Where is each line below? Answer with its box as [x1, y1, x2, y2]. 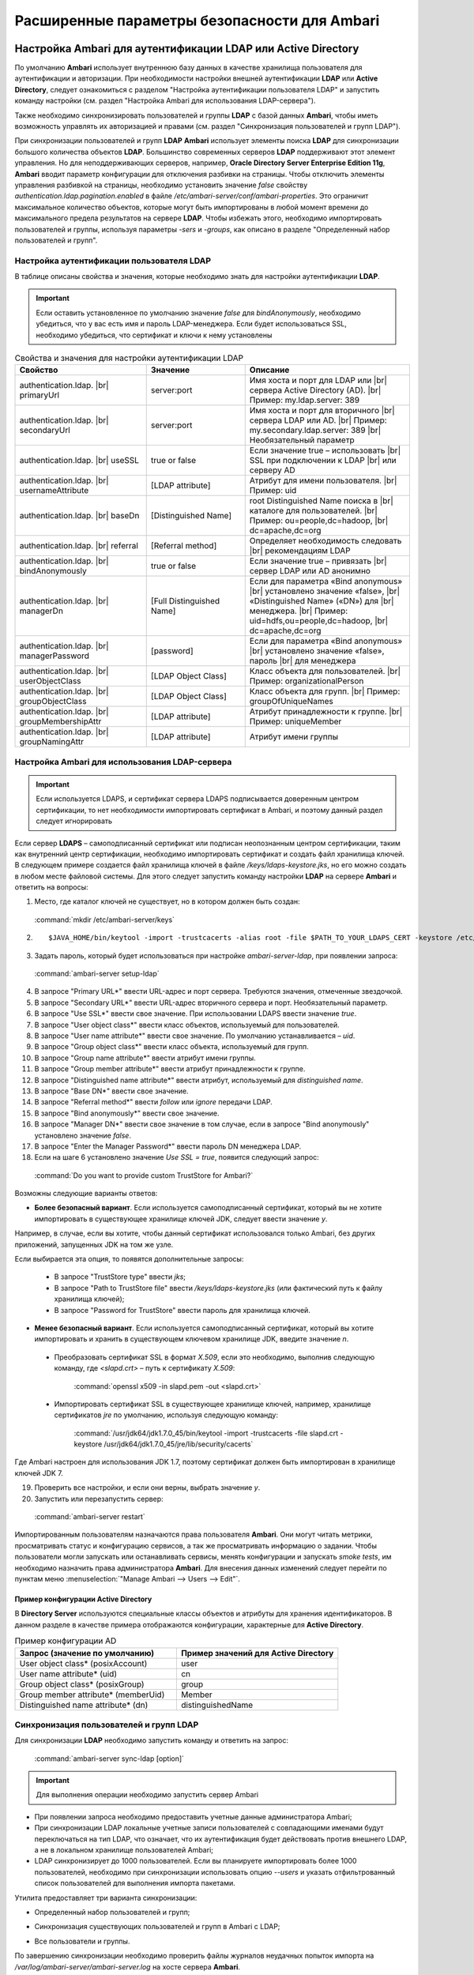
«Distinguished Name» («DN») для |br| [249, 596, 394, 607]
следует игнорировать [36, 816, 113, 826]
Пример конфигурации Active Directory [14, 1594, 152, 1604]
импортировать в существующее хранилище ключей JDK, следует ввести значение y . [34, 1213, 328, 1224]
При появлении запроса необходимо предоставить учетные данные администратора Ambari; [34, 1811, 352, 1821]
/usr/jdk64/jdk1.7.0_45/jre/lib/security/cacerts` [103, 1439, 254, 1449]
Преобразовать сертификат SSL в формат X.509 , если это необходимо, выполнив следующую [54, 1352, 375, 1362]
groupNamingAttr [19, 736, 85, 747]
